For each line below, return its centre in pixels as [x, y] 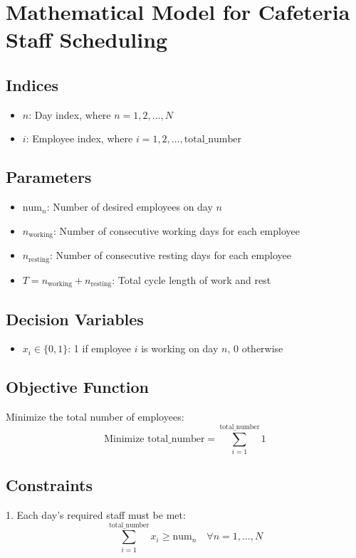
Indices [32, 84]
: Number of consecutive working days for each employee [177, 230]
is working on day [180, 348]
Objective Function [78, 387]
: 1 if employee [99, 348]
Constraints [49, 485]
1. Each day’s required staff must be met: [96, 515]
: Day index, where [70, 114]
